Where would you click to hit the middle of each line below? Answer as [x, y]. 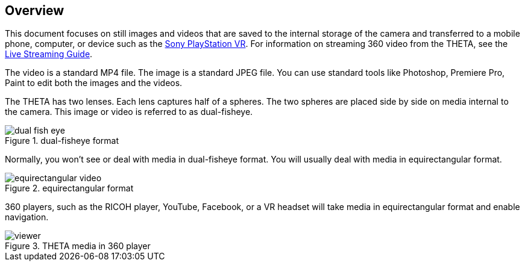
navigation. [27, 217]
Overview [35, 11]
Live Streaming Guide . [49, 54]
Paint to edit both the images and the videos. [94, 83]
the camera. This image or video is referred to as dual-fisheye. [129, 112]
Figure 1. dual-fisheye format [62, 141]
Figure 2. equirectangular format [69, 188]
